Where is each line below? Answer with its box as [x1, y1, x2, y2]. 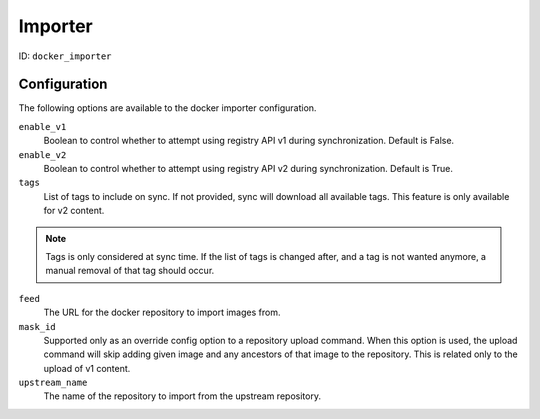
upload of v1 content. [43, 362, 131, 374]
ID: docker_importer [18, 50, 112, 62]
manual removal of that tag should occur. [45, 265, 215, 277]
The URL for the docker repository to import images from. [43, 306, 281, 319]
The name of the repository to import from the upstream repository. [43, 390, 322, 402]
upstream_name [18, 377, 88, 389]
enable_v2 [18, 149, 67, 160]
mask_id [18, 321, 57, 332]
